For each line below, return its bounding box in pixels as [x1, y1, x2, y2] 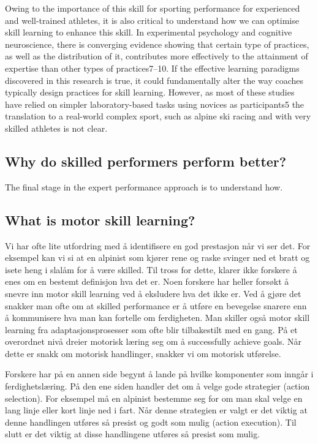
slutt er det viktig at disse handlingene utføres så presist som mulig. [5, 427, 260, 440]
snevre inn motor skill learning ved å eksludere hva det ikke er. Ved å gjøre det [5, 287, 301, 299]
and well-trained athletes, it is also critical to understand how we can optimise [5, 13, 299, 26]
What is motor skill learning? [5, 210, 195, 229]
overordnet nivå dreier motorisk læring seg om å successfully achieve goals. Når [5, 335, 302, 348]
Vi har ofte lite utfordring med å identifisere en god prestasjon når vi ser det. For [5, 239, 311, 252]
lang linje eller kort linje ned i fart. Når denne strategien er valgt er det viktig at [5, 404, 308, 416]
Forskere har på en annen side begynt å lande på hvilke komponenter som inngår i [5, 367, 314, 380]
